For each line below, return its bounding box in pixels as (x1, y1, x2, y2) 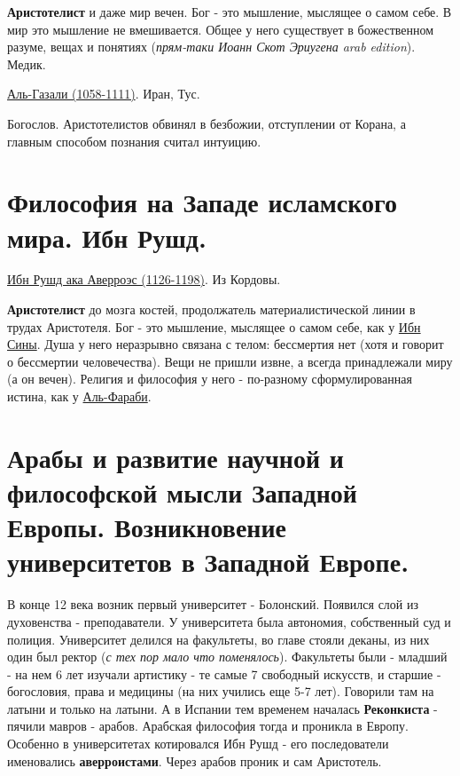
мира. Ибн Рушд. (7, 218, 207, 255)
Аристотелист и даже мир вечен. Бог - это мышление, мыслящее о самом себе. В (7, 3, 452, 20)
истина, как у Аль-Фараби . (7, 387, 152, 406)
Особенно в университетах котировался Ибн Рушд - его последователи (7, 734, 389, 753)
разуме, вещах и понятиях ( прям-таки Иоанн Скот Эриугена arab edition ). (7, 37, 416, 56)
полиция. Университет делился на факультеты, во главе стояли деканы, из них (7, 630, 430, 648)
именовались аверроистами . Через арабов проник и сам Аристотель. (7, 751, 382, 770)
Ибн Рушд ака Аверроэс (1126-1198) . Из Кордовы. (7, 270, 281, 289)
